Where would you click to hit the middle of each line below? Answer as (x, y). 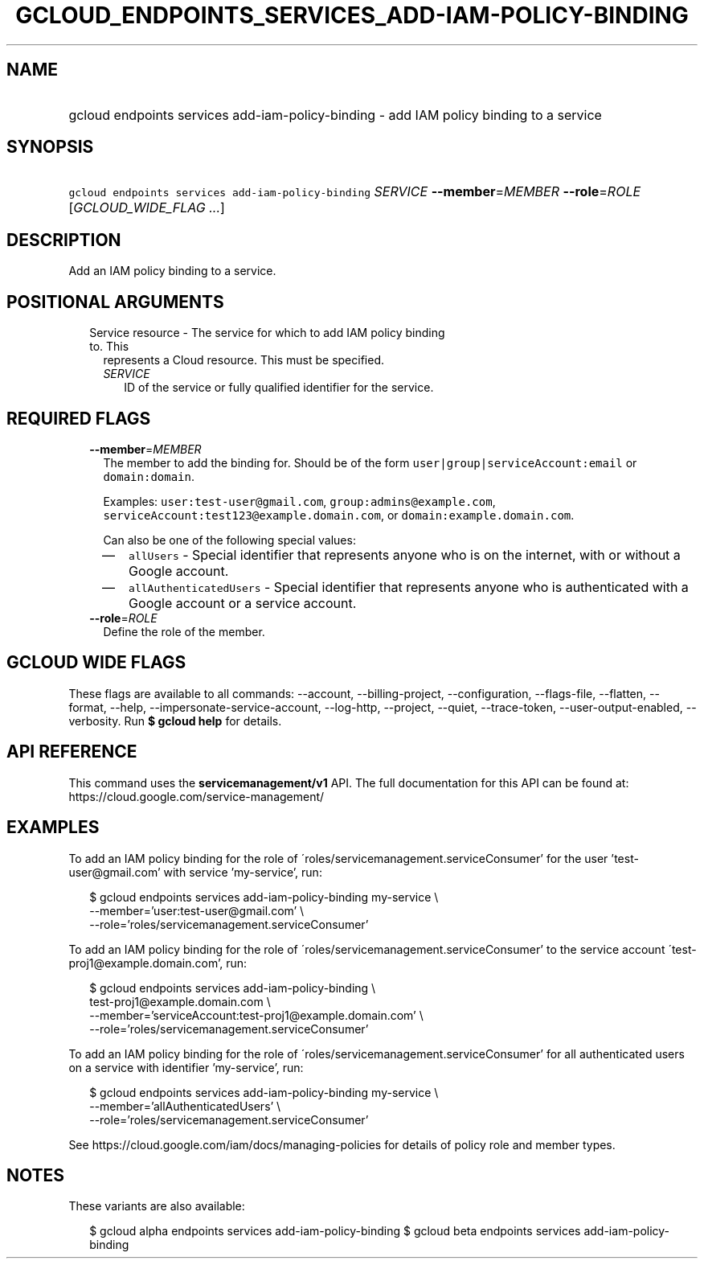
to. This (109, 347)
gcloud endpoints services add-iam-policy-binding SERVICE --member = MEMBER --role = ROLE (355, 192)
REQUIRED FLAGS (79, 418)
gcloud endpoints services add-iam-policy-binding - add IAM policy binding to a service (335, 115)
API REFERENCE (72, 752)
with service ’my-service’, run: (243, 872)
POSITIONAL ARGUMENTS (115, 302)
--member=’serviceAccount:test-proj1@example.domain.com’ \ (256, 1015)
